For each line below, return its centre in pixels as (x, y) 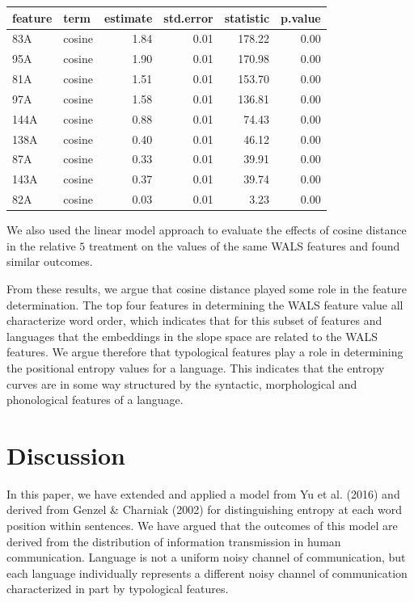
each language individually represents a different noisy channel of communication (207, 573)
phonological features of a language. (95, 400)
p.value (301, 17)
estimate (128, 17)
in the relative (41, 245)
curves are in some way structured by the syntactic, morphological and (182, 383)
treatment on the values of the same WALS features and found (244, 245)
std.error (188, 17)
